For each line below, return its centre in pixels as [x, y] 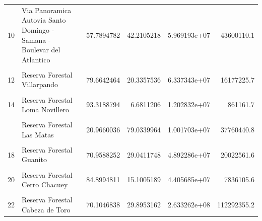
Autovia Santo [44, 20]
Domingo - [38, 29]
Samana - [36, 40]
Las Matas [38, 134]
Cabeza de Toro [46, 209]
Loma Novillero [45, 109]
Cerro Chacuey [45, 185]
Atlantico [36, 59]
